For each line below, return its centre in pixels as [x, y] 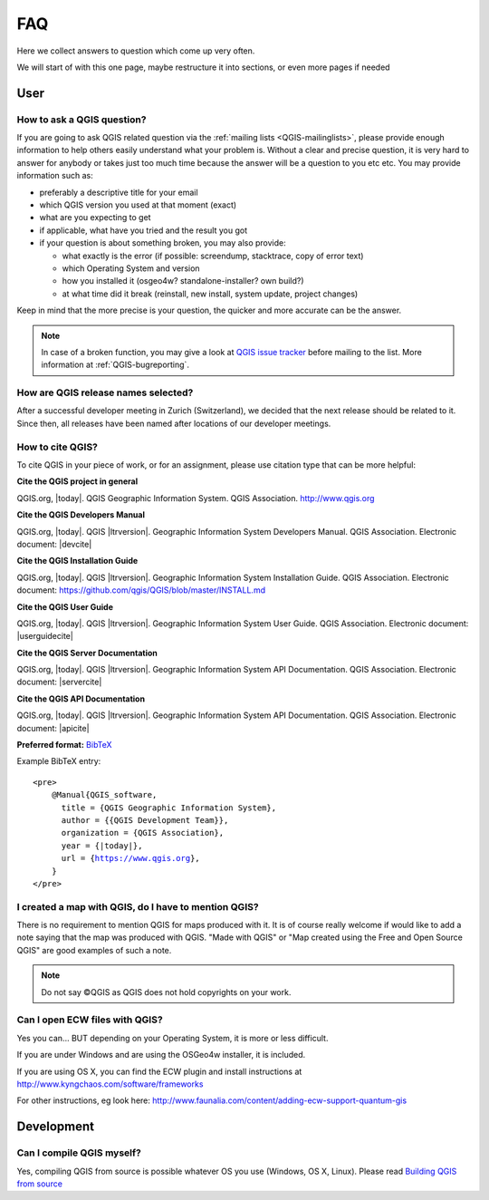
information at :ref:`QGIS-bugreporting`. [115, 365]
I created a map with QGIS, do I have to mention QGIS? [138, 906]
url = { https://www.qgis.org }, [131, 858]
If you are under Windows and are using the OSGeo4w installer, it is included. [161, 1055]
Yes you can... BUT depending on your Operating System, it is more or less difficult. [173, 1038]
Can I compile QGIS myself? [79, 1153]
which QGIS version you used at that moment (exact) [138, 205]
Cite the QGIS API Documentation [81, 699]
